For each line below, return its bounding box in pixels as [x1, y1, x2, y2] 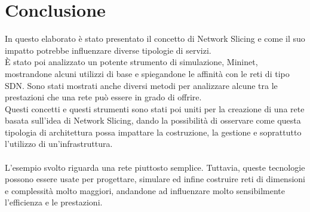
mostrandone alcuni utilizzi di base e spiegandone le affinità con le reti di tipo [5, 67, 290, 79]
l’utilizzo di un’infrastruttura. [5, 137, 113, 150]
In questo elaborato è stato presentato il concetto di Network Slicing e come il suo [5, 32, 305, 45]
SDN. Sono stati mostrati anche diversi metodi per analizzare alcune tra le [5, 79, 278, 91]
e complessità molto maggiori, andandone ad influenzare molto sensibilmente [5, 184, 285, 196]
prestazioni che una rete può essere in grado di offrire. [5, 91, 202, 103]
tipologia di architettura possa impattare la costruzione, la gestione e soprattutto [5, 125, 302, 138]
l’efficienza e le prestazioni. [5, 196, 103, 208]
